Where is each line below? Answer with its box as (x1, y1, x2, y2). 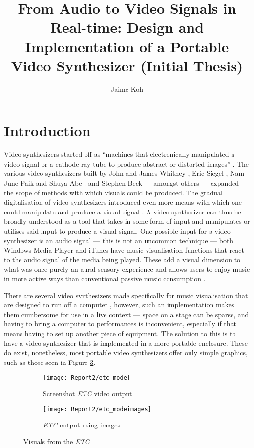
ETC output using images (43, 420, 121, 430)
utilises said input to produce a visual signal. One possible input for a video (4, 225, 231, 235)
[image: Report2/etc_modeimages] (43, 405, 151, 413)
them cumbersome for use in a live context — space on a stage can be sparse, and (4, 309, 249, 319)
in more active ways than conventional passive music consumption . (4, 273, 206, 283)
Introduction (4, 121, 91, 141)
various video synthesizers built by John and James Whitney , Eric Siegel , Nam (4, 168, 245, 178)
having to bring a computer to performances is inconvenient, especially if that (4, 319, 237, 329)
